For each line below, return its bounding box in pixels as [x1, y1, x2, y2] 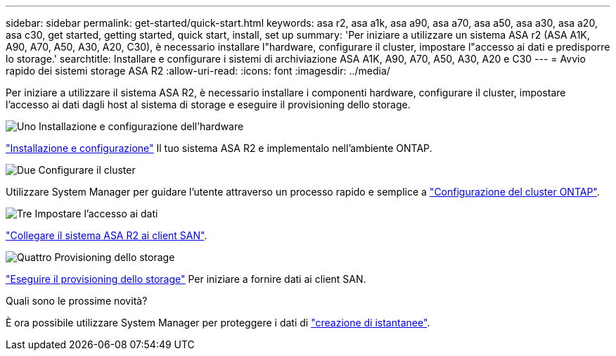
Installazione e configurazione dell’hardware [39, 120, 244, 132]
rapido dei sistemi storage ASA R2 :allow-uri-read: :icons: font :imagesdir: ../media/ [6, 65, 390, 77]
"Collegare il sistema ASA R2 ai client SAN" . [6, 229, 207, 241]
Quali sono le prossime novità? [6, 295, 148, 307]
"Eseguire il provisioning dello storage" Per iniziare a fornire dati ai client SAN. [6, 273, 366, 285]
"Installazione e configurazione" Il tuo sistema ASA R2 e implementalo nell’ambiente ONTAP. [6, 142, 432, 154]
